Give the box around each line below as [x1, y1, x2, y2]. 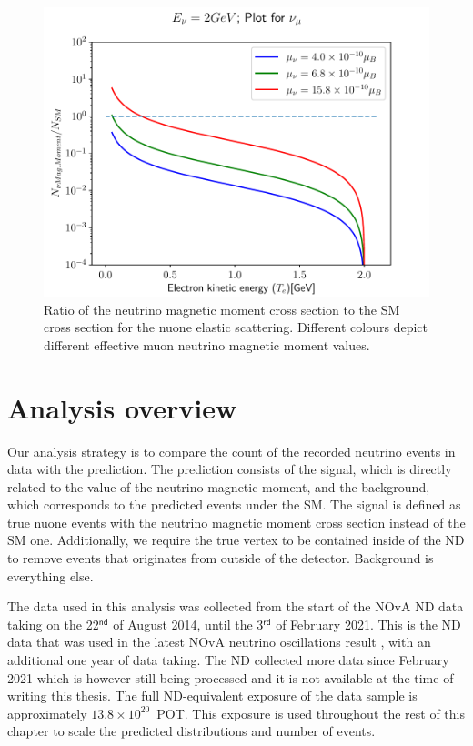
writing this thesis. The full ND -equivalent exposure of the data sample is [7, 686, 418, 705]
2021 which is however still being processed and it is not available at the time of [7, 668, 454, 687]
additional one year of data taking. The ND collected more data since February [7, 650, 449, 670]
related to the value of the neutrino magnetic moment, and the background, [7, 477, 430, 496]
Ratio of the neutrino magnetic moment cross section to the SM [44, 299, 400, 318]
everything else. [7, 566, 94, 585]
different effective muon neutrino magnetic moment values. [44, 335, 370, 354]
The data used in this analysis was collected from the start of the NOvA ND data [7, 597, 464, 616]
